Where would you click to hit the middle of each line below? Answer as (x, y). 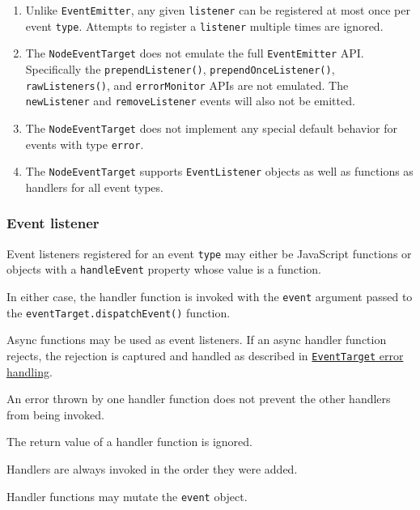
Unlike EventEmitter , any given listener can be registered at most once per (218, 10)
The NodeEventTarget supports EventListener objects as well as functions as (219, 171)
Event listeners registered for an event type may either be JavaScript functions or (209, 253)
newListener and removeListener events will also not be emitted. (190, 101)
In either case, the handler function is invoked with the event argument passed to (210, 297)
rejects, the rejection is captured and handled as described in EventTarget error (205, 355)
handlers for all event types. (94, 187)
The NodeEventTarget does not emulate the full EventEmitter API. (195, 53)
